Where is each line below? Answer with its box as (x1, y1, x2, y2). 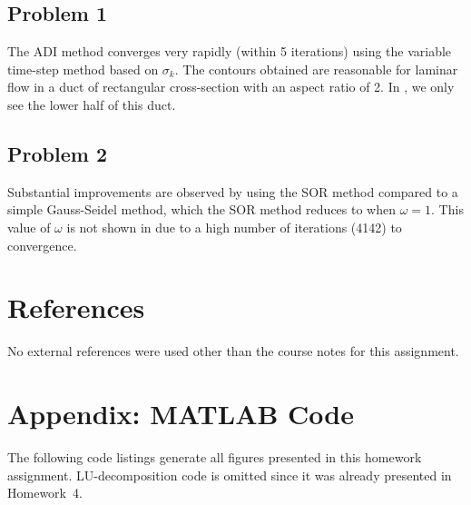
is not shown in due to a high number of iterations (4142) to (66, 217, 402, 236)
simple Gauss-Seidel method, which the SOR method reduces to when (7, 200, 397, 219)
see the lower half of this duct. (7, 94, 176, 114)
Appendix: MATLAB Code (7, 395, 355, 432)
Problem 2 (7, 139, 107, 167)
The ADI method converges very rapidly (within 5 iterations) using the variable (7, 42, 452, 61)
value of (7, 217, 51, 236)
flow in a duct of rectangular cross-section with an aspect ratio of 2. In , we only (7, 77, 455, 96)
